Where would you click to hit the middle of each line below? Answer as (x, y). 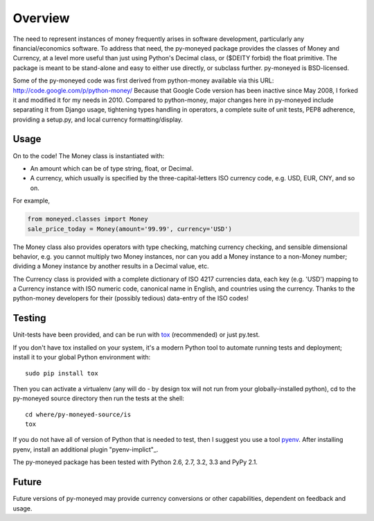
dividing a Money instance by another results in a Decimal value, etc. (111, 266)
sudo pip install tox (62, 373)
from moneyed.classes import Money (88, 219)
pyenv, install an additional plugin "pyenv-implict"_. (86, 449)
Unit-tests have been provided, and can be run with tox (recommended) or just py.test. (136, 335)
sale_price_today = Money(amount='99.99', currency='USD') (130, 229)
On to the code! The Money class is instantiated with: (89, 155)
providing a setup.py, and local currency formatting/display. (98, 119)
